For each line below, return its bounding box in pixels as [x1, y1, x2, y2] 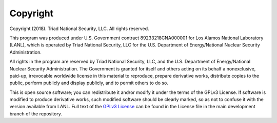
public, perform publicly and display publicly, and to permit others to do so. [9, 80, 169, 86]
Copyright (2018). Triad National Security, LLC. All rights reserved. [9, 26, 149, 32]
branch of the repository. [9, 110, 63, 117]
